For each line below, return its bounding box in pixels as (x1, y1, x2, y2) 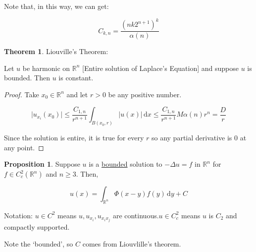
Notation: (4, 210, 33, 220)
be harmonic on (22, 63, 70, 73)
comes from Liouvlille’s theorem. (82, 238, 181, 249)
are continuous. (112, 210, 159, 220)
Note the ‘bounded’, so (4, 238, 73, 249)
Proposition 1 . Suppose (4, 159, 80, 169)
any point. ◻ (4, 142, 44, 152)
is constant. (58, 72, 94, 83)
